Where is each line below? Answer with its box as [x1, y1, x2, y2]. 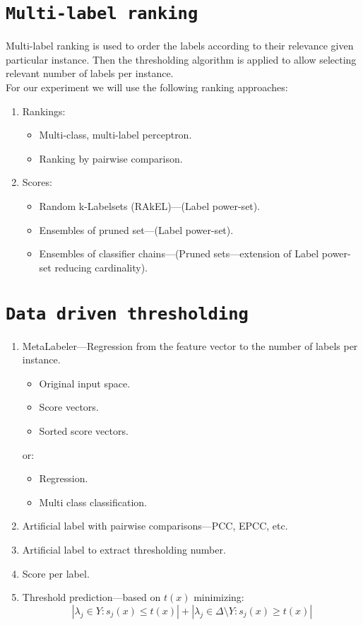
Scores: [22, 175, 52, 189]
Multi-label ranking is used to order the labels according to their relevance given [6, 38, 354, 53]
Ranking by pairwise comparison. [39, 151, 183, 165]
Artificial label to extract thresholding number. [22, 542, 226, 556]
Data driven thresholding [6, 303, 249, 324]
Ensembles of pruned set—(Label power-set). [39, 222, 234, 237]
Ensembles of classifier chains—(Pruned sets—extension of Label [39, 246, 319, 261]
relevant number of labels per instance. [6, 66, 174, 81]
